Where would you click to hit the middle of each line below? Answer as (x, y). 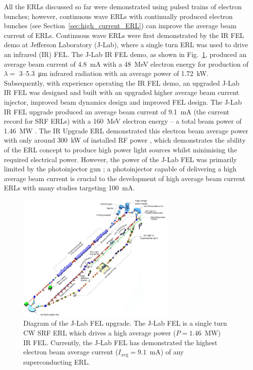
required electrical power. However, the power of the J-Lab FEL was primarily (120, 159)
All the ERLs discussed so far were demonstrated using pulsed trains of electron (123, 6)
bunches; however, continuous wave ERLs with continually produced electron (118, 16)
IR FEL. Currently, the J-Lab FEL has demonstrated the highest (120, 342)
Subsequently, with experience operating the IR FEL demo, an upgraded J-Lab (122, 83)
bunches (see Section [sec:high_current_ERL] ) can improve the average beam (120, 26)
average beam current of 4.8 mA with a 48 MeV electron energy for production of (126, 64)
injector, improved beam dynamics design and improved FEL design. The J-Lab (123, 102)
